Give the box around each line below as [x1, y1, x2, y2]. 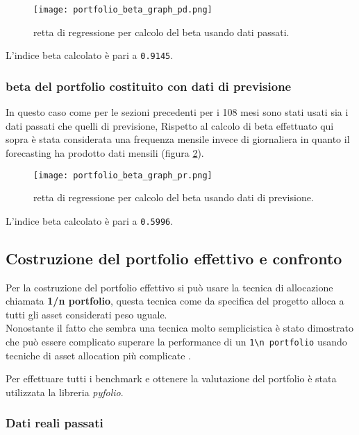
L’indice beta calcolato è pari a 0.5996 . [6, 213, 174, 228]
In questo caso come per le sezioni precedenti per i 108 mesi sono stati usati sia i [6, 105, 349, 119]
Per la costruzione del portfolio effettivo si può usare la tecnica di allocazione [6, 280, 333, 294]
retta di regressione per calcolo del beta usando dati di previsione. [33, 190, 314, 205]
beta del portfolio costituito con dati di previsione [6, 77, 292, 94]
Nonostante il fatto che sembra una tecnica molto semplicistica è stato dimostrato [6, 321, 353, 335]
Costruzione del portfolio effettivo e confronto [6, 247, 342, 268]
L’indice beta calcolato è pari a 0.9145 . [6, 48, 174, 62]
